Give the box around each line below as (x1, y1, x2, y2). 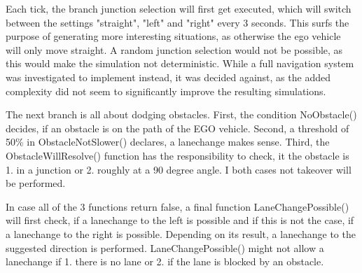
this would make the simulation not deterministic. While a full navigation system (6, 56, 354, 71)
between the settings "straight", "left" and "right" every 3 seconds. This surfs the (6, 15, 349, 29)
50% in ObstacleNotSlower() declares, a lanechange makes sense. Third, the (6, 134, 330, 149)
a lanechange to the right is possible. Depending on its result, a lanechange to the (6, 226, 356, 241)
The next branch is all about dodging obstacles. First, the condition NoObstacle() (6, 107, 357, 122)
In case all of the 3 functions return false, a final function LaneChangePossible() (6, 199, 349, 213)
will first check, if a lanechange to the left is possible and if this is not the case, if (6, 213, 354, 227)
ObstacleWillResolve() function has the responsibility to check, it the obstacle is (6, 148, 349, 162)
